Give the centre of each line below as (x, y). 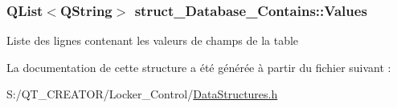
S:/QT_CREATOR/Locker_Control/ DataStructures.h (142, 94)
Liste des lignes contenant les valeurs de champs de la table (153, 40)
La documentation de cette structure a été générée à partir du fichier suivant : (199, 67)
